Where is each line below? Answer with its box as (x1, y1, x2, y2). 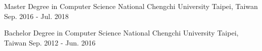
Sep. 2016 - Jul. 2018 (4, 10, 69, 21)
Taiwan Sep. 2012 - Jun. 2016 (4, 37, 96, 47)
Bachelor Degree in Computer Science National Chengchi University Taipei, (4, 27, 239, 38)
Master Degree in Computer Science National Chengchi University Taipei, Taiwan (4, 1, 258, 11)
